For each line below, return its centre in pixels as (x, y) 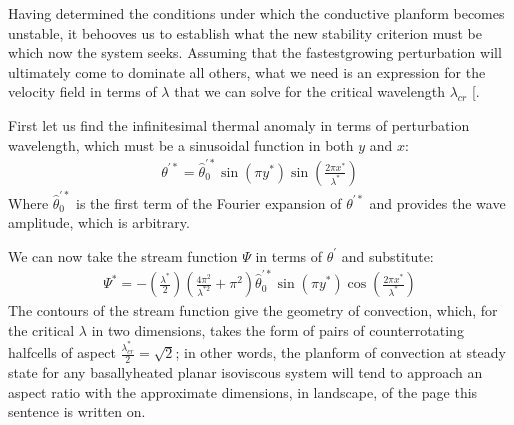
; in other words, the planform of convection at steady (340, 352)
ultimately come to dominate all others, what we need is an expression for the (247, 71)
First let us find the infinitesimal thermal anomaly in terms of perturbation (239, 124)
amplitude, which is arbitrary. (99, 222)
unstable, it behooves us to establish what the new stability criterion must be (245, 32)
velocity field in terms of (82, 91)
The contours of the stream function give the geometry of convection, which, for (253, 310)
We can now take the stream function (123, 255)
